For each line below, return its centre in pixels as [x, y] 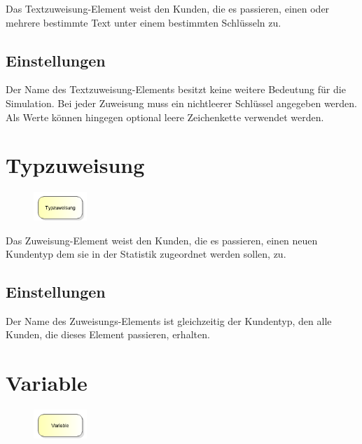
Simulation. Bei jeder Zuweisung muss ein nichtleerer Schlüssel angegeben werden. [181, 103]
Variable [47, 383]
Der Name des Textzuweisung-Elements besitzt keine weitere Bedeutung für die [176, 89]
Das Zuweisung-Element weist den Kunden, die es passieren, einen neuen [162, 240]
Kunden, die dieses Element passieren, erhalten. [108, 334]
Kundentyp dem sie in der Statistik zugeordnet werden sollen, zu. [146, 254]
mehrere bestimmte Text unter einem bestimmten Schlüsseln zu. [144, 22]
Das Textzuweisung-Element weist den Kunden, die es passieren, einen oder [168, 8]
